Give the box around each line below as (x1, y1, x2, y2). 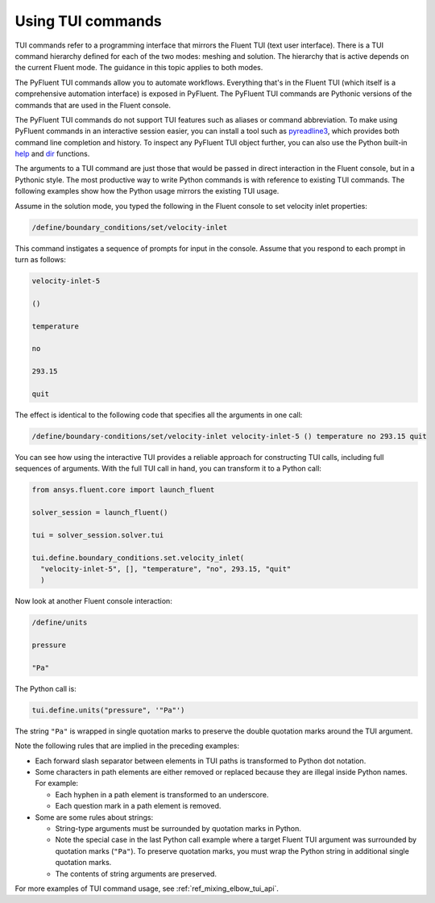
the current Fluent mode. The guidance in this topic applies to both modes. (14, 63, 263, 73)
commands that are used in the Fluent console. (14, 100, 172, 110)
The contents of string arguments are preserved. (55, 868, 217, 879)
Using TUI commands (14, 12, 162, 30)
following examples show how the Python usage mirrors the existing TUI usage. (14, 186, 280, 196)
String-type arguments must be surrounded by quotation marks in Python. (55, 823, 302, 833)
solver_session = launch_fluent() (31, 508, 168, 516)
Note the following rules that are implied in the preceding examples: (14, 741, 239, 750)
